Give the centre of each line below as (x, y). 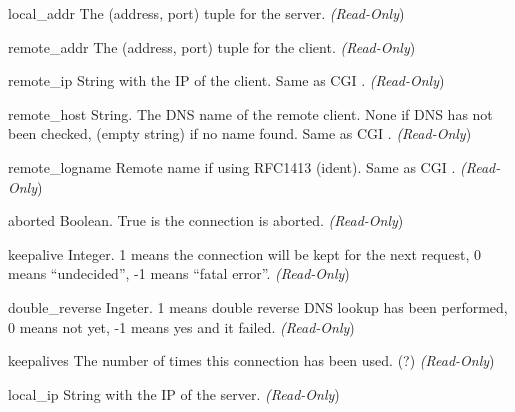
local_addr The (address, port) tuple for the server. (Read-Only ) (206, 13)
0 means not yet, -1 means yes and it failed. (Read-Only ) (181, 326)
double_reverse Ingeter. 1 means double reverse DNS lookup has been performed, (258, 306)
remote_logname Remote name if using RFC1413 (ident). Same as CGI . (232, 166)
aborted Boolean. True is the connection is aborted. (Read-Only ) (206, 220)
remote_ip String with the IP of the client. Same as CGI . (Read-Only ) (226, 80)
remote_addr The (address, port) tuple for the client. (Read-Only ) (212, 46)
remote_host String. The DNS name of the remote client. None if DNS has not (250, 113)
